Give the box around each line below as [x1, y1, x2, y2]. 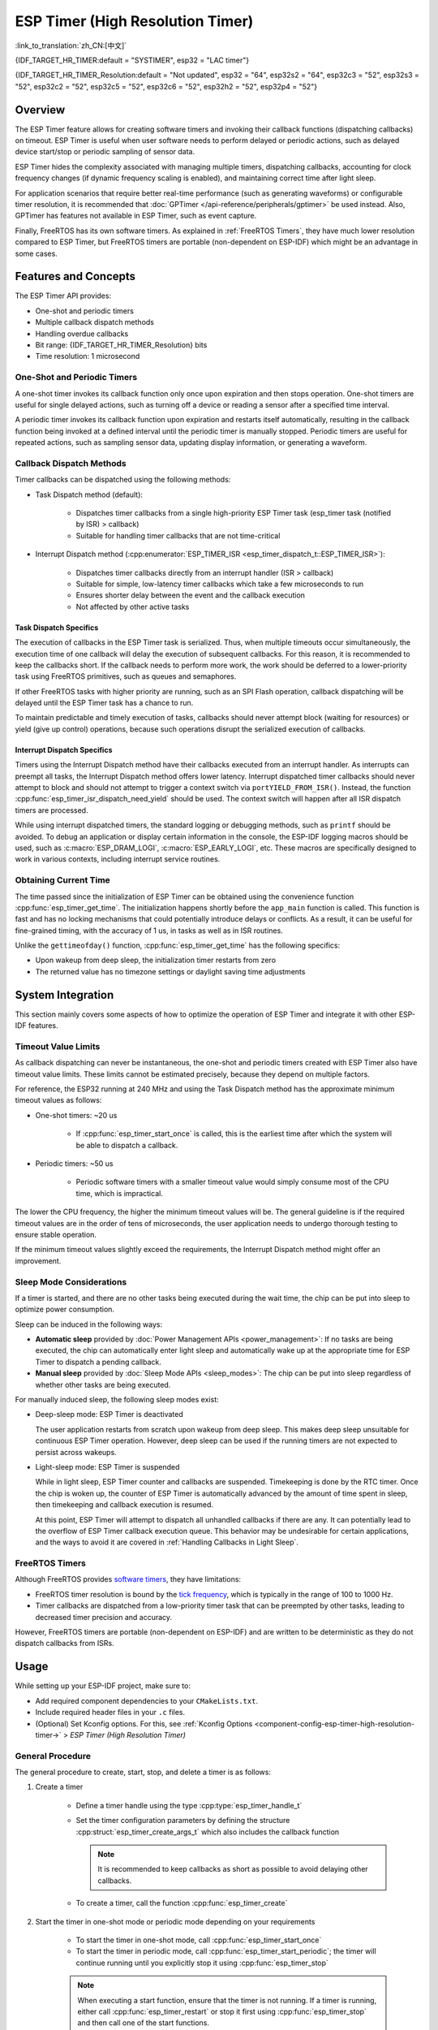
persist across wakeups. [35, 1447, 117, 1457]
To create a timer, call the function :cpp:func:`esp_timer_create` [75, 1898, 288, 1908]
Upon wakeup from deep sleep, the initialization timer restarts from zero [35, 955, 276, 965]
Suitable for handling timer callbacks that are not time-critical [75, 530, 281, 540]
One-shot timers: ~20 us [35, 1110, 118, 1120]
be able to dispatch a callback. [75, 1140, 178, 1150]
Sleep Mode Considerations [15, 1276, 127, 1287]
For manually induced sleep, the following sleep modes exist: [15, 1395, 219, 1405]
